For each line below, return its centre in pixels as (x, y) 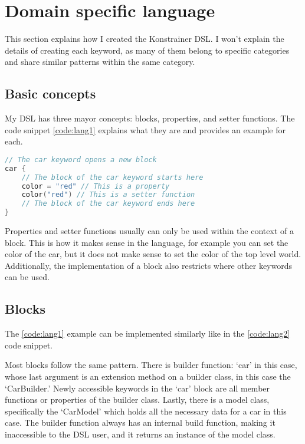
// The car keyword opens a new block (81, 159)
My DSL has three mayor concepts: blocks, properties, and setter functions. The (150, 118)
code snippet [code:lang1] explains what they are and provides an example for (145, 129)
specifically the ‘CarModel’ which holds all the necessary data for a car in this (146, 411)
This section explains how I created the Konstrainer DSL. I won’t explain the (145, 39)
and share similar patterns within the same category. (100, 62)
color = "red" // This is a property (96, 186)
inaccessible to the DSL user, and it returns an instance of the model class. (140, 434)
